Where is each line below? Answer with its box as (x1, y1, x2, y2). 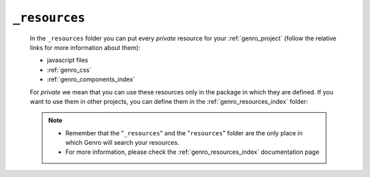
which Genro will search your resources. (65, 139, 180, 147)
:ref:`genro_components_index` (47, 75, 136, 83)
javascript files (47, 56, 88, 64)
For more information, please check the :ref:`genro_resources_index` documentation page (65, 148, 320, 156)
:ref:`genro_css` (47, 66, 92, 74)
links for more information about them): (29, 43, 140, 51)
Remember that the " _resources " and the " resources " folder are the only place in (65, 128, 303, 137)
